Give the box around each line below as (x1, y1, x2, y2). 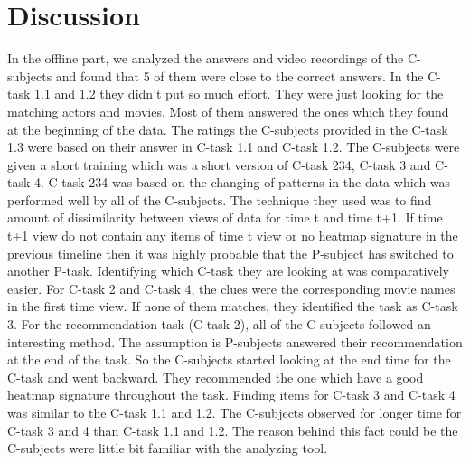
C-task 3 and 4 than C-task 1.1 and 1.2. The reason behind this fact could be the (7, 420, 458, 439)
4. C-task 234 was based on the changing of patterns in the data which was (34, 173, 451, 192)
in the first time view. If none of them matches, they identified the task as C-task (7, 297, 458, 316)
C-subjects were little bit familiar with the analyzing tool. (7, 439, 328, 458)
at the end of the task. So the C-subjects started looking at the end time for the (7, 350, 451, 369)
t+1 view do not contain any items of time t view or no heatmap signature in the (7, 226, 458, 245)
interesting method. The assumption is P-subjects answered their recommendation (7, 332, 463, 351)
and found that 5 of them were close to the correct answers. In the (55, 66, 424, 85)
